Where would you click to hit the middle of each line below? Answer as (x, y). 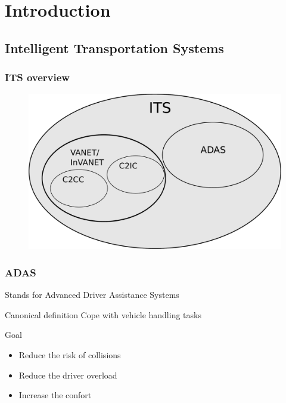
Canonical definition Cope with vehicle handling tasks (103, 314)
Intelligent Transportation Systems (114, 47)
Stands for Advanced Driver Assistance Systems (92, 295)
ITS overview (37, 77)
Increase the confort (55, 395)
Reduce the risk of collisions (70, 355)
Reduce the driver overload (68, 375)
